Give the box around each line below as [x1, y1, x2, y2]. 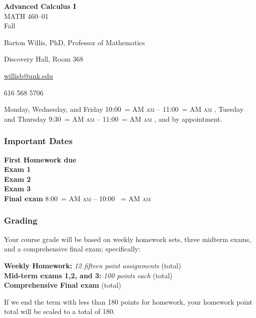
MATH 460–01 [4, 10, 49, 21]
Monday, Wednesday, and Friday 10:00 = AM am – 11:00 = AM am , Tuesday [4, 104, 244, 114]
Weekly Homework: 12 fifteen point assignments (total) [4, 260, 181, 270]
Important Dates [4, 135, 73, 147]
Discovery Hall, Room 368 [4, 54, 84, 64]
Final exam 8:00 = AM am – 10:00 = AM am [4, 193, 151, 203]
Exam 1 [4, 164, 31, 174]
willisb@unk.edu [4, 70, 53, 80]
